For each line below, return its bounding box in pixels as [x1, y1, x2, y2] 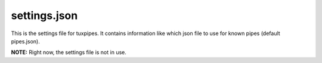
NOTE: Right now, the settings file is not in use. [11, 49, 126, 56]
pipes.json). [11, 37, 40, 45]
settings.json [11, 9, 78, 22]
